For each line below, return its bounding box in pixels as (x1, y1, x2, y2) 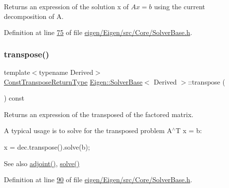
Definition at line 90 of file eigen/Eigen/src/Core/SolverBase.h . (4, 174, 193, 185)
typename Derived (39, 67, 93, 77)
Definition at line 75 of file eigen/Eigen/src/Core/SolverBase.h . (4, 27, 193, 37)
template (4, 67, 30, 77)
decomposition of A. (4, 11, 64, 21)
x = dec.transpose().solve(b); (4, 141, 90, 152)
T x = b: (176, 125, 202, 136)
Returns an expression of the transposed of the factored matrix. (4, 109, 194, 119)
